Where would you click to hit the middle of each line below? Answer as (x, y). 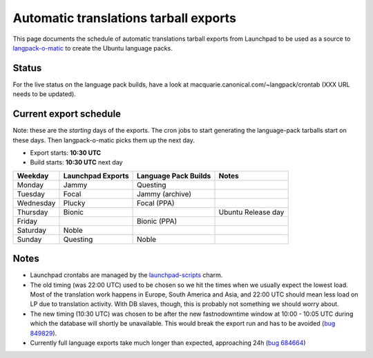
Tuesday (31, 194)
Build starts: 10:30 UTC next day (76, 162)
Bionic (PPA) (157, 221)
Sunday (29, 239)
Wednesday (36, 202)
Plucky (74, 202)
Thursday (32, 212)
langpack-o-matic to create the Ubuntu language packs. (93, 48)
